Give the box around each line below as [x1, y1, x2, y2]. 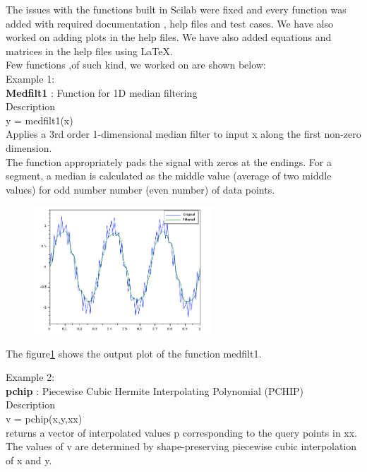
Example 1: [6, 71, 55, 85]
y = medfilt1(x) [6, 112, 73, 127]
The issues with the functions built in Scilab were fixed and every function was [6, 2, 347, 16]
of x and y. [6, 452, 52, 467]
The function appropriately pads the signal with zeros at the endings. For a [6, 154, 332, 169]
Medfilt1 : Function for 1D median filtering [6, 85, 198, 100]
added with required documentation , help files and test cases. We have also [6, 16, 334, 30]
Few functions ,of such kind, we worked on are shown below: [6, 57, 266, 72]
